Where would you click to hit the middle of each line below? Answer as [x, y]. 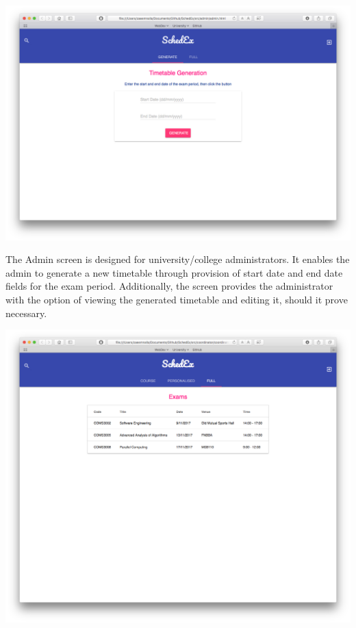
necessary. [26, 313]
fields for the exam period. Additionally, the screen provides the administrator [169, 286]
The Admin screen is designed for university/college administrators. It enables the [178, 259]
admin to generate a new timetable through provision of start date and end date [174, 272]
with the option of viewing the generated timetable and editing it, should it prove [177, 299]
